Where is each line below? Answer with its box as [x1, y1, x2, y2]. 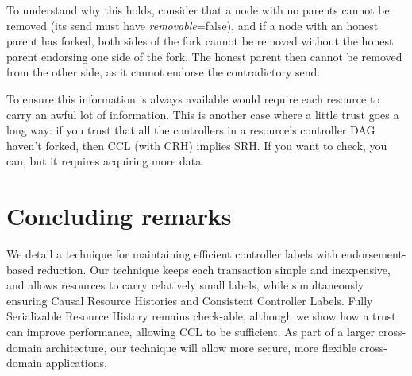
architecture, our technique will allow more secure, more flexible [45, 339, 356, 355]
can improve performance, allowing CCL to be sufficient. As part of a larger [6, 324, 375, 340]
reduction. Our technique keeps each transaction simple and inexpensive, [37, 261, 391, 277]
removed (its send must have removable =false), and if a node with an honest [6, 17, 379, 33]
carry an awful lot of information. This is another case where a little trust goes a [6, 106, 399, 122]
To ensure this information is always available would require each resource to [6, 90, 380, 107]
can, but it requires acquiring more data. [6, 153, 205, 169]
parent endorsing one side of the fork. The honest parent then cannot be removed [6, 48, 402, 64]
